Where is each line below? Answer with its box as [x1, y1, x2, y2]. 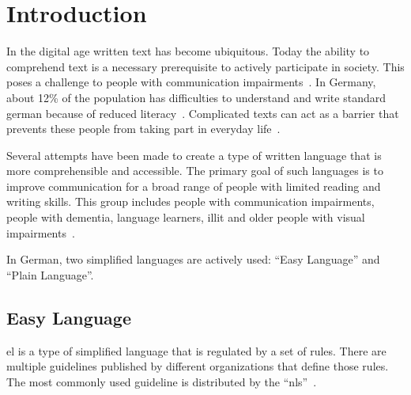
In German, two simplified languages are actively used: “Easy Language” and [6, 251, 380, 268]
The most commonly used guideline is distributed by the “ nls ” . [6, 373, 317, 389]
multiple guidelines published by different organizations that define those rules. [6, 358, 389, 374]
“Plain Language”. [6, 266, 94, 283]
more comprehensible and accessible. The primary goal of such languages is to [6, 162, 383, 179]
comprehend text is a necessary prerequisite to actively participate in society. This [6, 58, 405, 74]
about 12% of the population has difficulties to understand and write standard [6, 89, 386, 105]
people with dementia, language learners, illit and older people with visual [6, 209, 365, 226]
